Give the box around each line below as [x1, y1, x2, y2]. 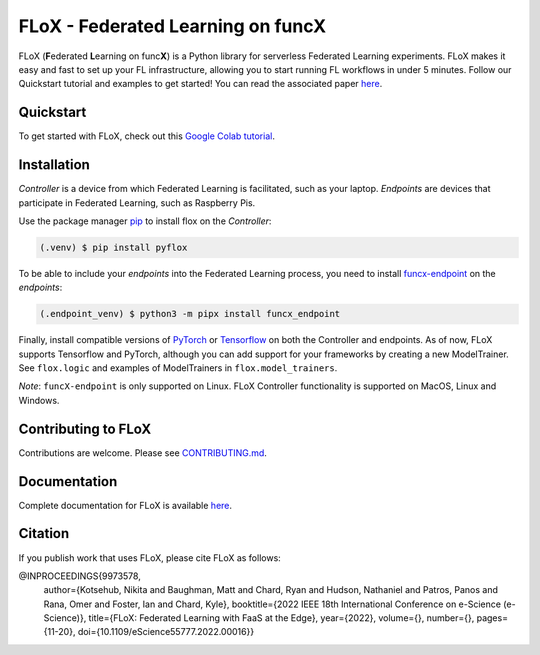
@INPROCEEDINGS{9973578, [18, 570, 142, 582]
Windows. [18, 394, 60, 406]
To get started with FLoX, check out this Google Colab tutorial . [18, 130, 275, 142]
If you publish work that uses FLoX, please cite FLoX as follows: [18, 551, 282, 564]
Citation [18, 525, 70, 542]
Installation [18, 156, 90, 174]
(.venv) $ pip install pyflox [39, 241, 188, 253]
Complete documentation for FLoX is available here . [18, 499, 233, 511]
